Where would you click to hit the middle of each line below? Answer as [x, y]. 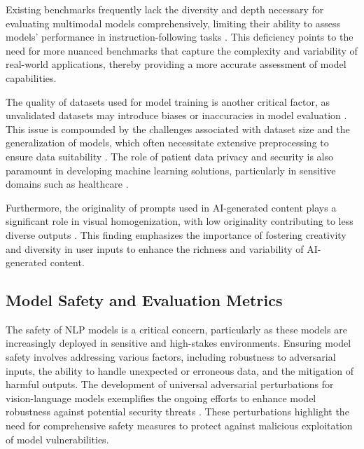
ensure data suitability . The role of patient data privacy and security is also [169, 156]
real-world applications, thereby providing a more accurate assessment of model [176, 64]
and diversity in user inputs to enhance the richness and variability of [155, 248]
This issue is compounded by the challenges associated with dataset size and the [178, 129]
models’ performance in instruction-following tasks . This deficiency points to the [180, 37]
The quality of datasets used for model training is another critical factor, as [168, 101]
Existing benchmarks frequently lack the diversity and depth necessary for [165, 9]
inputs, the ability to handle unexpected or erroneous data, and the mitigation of [180, 370]
